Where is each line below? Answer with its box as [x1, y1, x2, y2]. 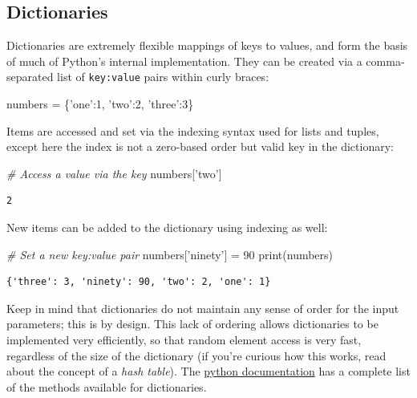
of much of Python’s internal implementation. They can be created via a [6, 52, 362, 69]
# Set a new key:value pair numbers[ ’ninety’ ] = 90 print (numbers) [6, 246, 334, 262]
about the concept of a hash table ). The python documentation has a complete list [6, 363, 411, 380]
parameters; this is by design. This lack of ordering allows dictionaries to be [6, 315, 379, 332]
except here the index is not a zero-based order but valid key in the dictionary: [6, 138, 394, 155]
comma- [366, 52, 405, 69]
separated [6, 68, 54, 85]
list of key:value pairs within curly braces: [57, 68, 269, 85]
